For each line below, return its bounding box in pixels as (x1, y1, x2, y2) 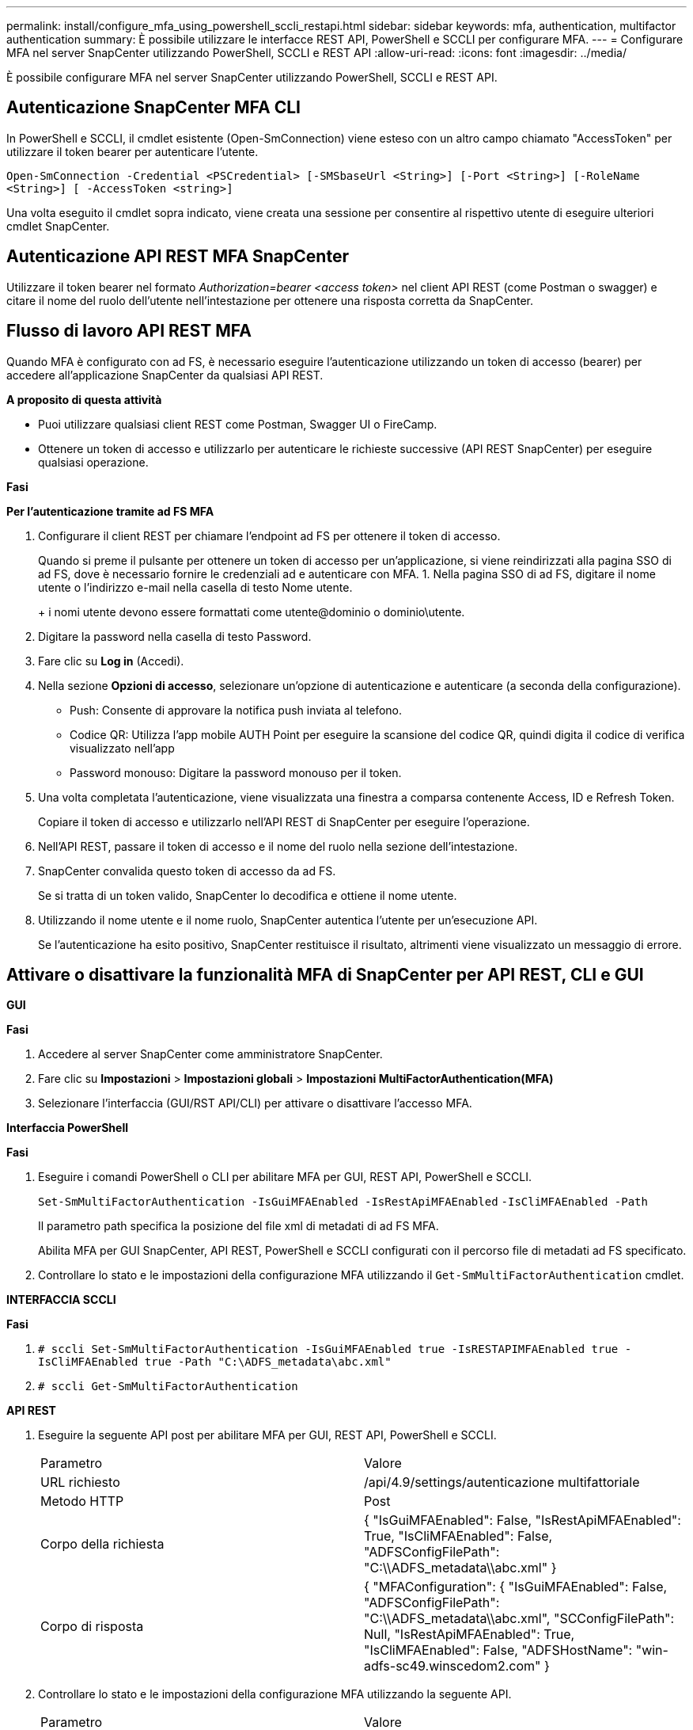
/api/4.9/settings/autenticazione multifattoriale (364, 1474, 640, 1491)
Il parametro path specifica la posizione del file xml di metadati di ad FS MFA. (38, 1219, 439, 1233)
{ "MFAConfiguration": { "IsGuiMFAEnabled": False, (364, 1579, 668, 1595)
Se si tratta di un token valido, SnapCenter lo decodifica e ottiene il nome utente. (38, 888, 457, 902)
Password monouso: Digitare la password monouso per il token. (70, 765, 402, 779)
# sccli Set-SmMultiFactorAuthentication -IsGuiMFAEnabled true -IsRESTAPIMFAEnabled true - (38, 1343, 632, 1356)
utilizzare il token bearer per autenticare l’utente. (6, 144, 259, 158)
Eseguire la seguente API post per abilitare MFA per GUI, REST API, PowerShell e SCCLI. (38, 1428, 497, 1442)
